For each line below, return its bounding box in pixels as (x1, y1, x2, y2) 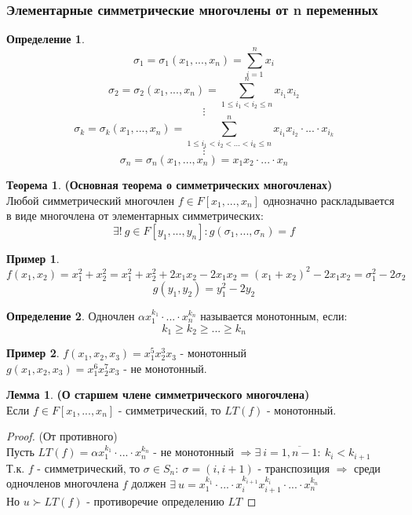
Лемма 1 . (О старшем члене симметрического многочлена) (6, 386, 310, 403)
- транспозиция (257, 459, 330, 476)
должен (131, 475, 166, 491)
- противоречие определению (86, 492, 224, 509)
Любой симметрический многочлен (6, 192, 175, 208)
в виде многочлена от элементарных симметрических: (6, 207, 264, 224)
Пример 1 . (6, 250, 60, 266)
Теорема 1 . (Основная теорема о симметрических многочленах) (6, 177, 333, 192)
